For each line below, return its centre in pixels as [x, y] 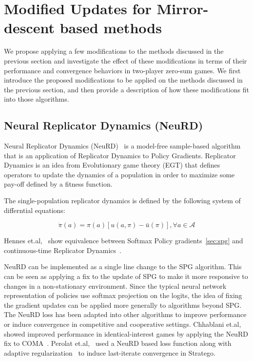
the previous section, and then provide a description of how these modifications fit [126, 89]
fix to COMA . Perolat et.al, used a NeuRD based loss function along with [118, 343]
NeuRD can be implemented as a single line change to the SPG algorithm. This [123, 266]
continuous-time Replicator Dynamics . [63, 250]
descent [29, 28]
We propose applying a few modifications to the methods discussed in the [114, 51]
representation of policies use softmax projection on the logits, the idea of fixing [123, 295]
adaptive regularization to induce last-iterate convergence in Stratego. [110, 352]
